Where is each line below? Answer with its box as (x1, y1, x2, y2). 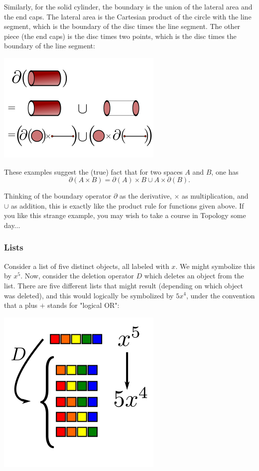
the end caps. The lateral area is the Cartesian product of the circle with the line (4, 11, 252, 21)
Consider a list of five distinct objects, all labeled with (4, 260, 169, 271)
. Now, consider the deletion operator (20, 270, 134, 281)
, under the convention (186, 290, 255, 300)
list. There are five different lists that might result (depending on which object (4, 280, 243, 290)
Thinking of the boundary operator (4, 191, 112, 201)
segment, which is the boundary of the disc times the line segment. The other (4, 21, 241, 31)
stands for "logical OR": (47, 300, 120, 310)
